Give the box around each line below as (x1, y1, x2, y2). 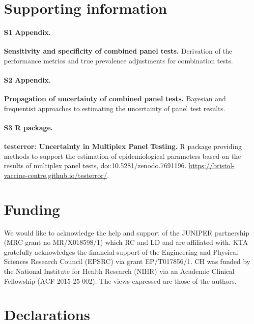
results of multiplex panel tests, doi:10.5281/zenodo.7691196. (4, 160, 187, 171)
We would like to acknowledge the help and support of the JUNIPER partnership (4, 227, 250, 237)
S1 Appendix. (4, 27, 51, 37)
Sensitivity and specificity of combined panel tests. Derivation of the (4, 46, 232, 56)
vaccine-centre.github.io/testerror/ (4, 170, 107, 180)
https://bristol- (189, 160, 235, 171)
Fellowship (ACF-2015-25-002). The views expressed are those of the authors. (4, 275, 237, 286)
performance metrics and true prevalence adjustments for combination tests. (4, 55, 233, 65)
